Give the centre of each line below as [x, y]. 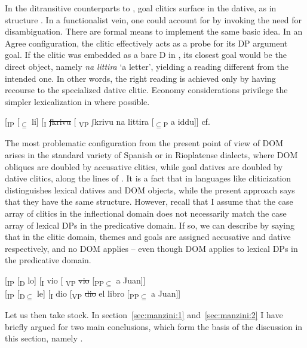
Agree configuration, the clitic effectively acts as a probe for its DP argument [146, 43]
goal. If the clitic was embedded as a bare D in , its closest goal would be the [146, 55]
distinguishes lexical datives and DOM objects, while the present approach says [150, 190]
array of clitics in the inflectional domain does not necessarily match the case [146, 213]
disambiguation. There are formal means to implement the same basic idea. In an [154, 31]
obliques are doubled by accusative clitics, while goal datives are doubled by [144, 166]
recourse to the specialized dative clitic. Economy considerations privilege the [146, 90]
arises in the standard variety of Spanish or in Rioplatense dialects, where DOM [151, 155]
